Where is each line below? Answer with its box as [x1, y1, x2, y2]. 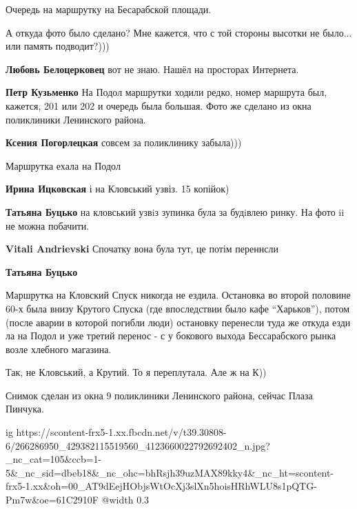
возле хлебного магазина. [6, 341, 112, 356]
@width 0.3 [101, 492, 150, 507]
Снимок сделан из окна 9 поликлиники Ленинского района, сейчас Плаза [6, 388, 313, 402]
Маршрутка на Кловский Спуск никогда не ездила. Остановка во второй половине [6, 288, 351, 302]
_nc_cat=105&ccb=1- [6, 452, 102, 466]
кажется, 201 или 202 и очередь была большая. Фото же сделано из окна [6, 98, 312, 112]
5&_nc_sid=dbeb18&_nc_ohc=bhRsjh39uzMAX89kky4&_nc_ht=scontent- [6, 465, 334, 479]
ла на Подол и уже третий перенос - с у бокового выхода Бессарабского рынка [6, 328, 336, 343]
